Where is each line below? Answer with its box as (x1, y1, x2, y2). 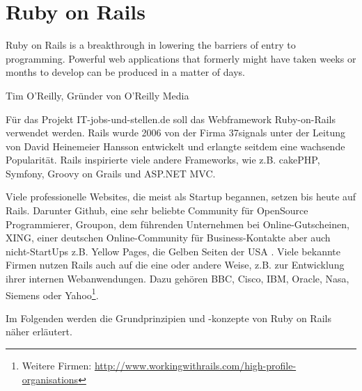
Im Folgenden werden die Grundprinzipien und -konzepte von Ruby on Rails (6, 310, 331, 325)
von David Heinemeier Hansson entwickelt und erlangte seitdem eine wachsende (6, 138, 345, 153)
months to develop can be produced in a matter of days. (6, 65, 246, 79)
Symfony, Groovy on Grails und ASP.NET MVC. (6, 166, 216, 180)
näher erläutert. (6, 324, 72, 339)
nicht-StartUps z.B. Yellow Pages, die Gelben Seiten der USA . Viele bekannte (6, 244, 340, 258)
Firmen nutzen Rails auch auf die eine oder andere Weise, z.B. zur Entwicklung (6, 257, 345, 272)
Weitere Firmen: (22, 358, 92, 373)
